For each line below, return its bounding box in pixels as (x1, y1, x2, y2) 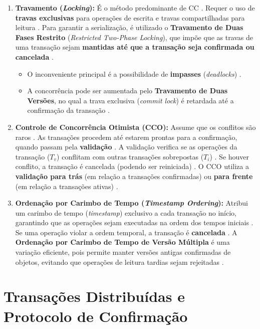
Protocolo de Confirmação (4, 305, 188, 326)
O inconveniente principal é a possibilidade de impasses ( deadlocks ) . (27, 68, 241, 79)
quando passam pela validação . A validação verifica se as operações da (15, 141, 237, 152)
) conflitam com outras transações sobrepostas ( (57, 151, 204, 161)
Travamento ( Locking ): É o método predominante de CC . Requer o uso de (15, 3, 255, 13)
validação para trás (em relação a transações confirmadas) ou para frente (15, 171, 253, 181)
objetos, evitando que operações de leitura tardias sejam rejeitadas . (15, 256, 224, 267)
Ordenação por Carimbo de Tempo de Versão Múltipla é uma (15, 237, 230, 247)
